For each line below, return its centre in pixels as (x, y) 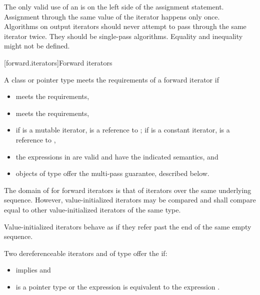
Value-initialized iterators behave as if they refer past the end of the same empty (128, 226)
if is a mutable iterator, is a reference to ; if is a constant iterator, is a (123, 130)
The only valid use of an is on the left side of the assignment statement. (114, 6)
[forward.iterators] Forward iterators (58, 62)
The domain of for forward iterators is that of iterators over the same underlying (128, 190)
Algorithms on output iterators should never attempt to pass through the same (125, 26)
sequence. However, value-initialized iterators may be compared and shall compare (130, 200)
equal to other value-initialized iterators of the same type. (92, 209)
